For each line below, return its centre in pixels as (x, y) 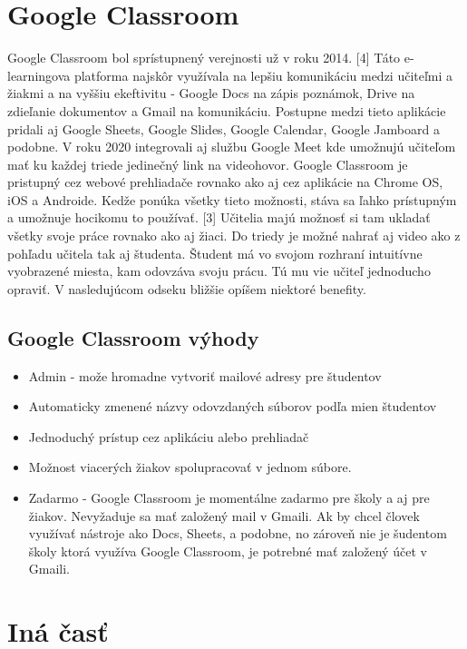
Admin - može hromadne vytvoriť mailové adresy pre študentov (205, 375)
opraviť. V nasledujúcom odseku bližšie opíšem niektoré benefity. (187, 288)
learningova (39, 75)
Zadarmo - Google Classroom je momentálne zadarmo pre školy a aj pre (229, 498)
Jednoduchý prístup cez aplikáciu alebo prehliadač (169, 436)
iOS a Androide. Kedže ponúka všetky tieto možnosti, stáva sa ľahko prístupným (232, 199)
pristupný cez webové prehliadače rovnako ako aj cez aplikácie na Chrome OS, (225, 182)
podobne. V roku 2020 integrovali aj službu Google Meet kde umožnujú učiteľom (232, 147)
